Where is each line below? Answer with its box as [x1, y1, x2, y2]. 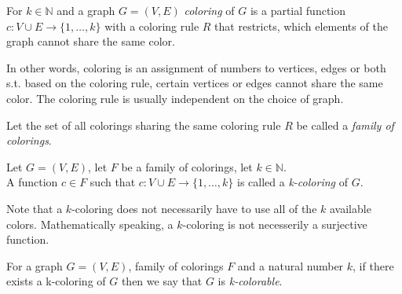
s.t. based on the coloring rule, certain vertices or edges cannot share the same [6, 75, 383, 91]
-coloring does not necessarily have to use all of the [71, 200, 317, 216]
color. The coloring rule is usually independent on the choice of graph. [6, 90, 344, 106]
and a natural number [237, 257, 344, 274]
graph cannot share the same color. [6, 33, 175, 50]
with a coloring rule [104, 17, 199, 34]
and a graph [57, 2, 115, 18]
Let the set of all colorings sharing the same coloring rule [6, 116, 281, 133]
